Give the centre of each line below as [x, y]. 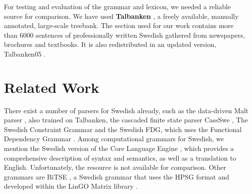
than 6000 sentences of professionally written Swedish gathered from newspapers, [125, 35]
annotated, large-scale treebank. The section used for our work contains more [119, 25]
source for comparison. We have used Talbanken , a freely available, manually [121, 16]
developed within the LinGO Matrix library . [71, 186]
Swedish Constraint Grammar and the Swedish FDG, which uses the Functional [123, 129]
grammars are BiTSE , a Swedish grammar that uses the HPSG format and [117, 176]
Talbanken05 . [25, 53]
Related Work [52, 87]
